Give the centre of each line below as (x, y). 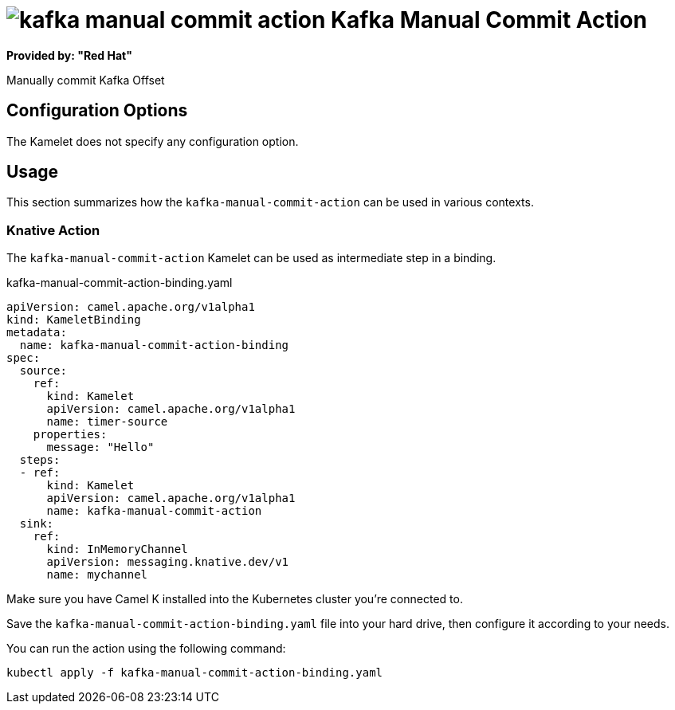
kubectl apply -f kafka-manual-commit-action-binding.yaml (195, 673)
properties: (70, 435)
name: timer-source (107, 422)
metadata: (37, 333)
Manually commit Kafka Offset (86, 80)
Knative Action (53, 230)
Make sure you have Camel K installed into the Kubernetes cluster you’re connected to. (235, 599)
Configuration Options (97, 111)
